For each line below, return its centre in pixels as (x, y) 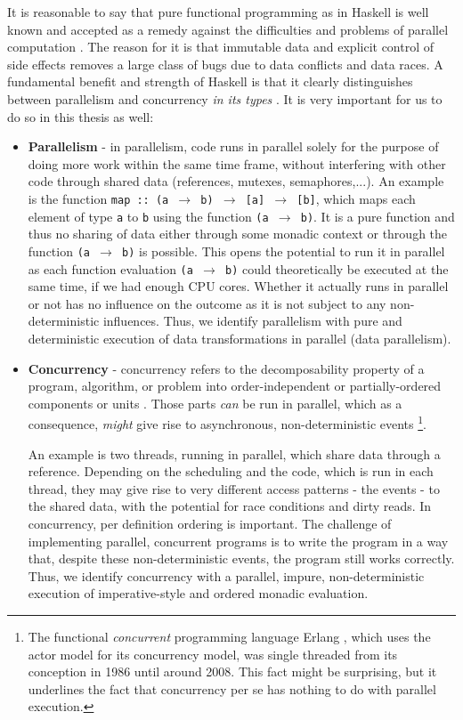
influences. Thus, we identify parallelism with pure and (252, 321)
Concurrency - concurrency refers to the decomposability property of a (226, 368)
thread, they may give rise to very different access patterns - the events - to (234, 488)
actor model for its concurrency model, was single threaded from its (213, 654)
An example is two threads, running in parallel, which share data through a (234, 453)
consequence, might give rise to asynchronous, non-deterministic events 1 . (227, 422)
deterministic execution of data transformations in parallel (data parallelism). (240, 338)
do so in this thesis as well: (81, 116)
